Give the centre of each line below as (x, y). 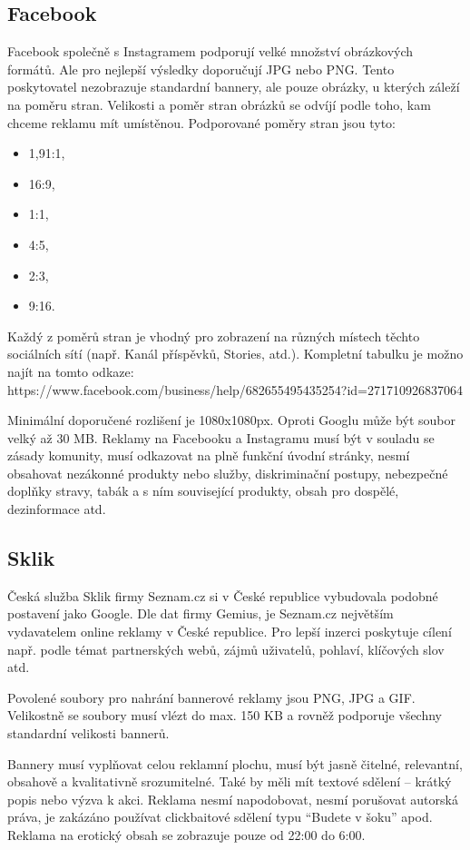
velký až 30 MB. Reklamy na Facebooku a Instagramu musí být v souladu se (221, 437)
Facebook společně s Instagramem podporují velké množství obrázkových (211, 51)
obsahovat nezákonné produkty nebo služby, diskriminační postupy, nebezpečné (228, 473)
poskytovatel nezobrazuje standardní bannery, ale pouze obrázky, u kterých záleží (234, 87)
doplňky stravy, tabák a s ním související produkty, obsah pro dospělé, (203, 491)
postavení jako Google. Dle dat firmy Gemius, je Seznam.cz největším (201, 613)
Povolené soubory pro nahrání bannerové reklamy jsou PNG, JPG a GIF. (211, 697)
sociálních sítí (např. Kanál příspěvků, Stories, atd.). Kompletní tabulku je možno (235, 354)
